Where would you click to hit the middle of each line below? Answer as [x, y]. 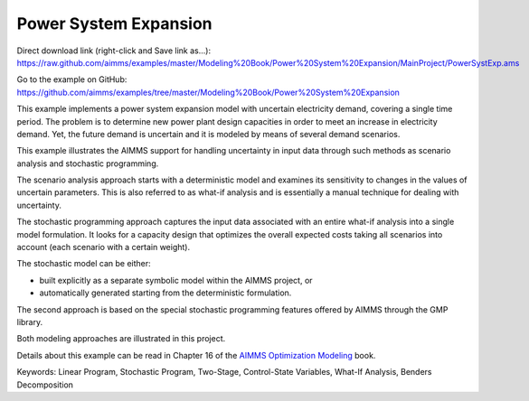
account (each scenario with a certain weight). [103, 247]
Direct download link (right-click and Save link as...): [114, 51]
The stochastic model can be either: [84, 264]
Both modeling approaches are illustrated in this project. [121, 339]
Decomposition [45, 385]
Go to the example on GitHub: [72, 79]
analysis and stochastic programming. [88, 163]
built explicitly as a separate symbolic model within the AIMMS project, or [176, 280]
